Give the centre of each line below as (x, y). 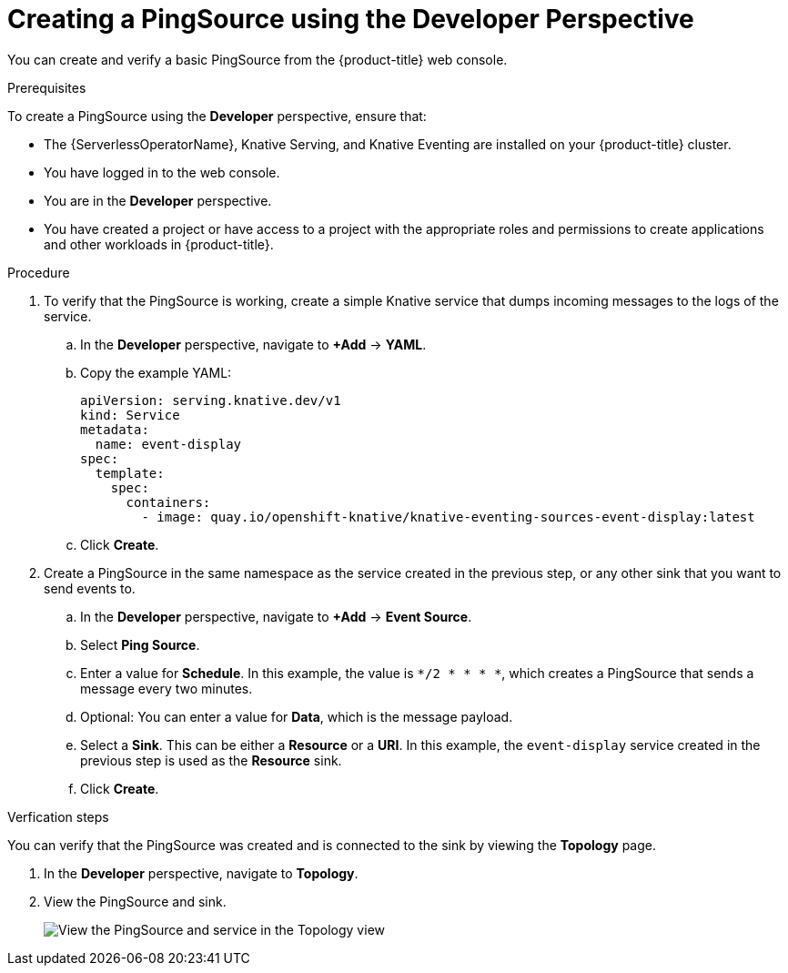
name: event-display (168, 444)
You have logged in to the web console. (162, 172)
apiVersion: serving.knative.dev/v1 (211, 400)
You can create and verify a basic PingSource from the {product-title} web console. (258, 59)
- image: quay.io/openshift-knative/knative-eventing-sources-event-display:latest (448, 517)
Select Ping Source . (140, 644)
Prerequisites (47, 87)
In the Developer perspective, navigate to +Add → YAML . (253, 344)
